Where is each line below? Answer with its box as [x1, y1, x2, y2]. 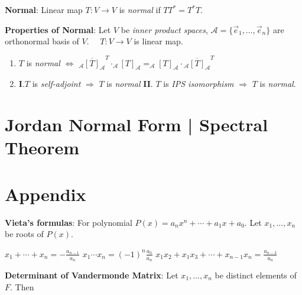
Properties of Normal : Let [5, 23, 111, 35]
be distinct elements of [215, 269, 297, 281]
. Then [10, 280, 34, 293]
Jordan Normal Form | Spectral [5, 112, 268, 137]
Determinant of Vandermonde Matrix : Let [5, 269, 178, 281]
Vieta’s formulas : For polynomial [5, 216, 132, 228]
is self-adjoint [32, 77, 81, 90]
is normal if [119, 4, 161, 15]
